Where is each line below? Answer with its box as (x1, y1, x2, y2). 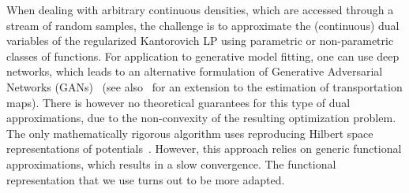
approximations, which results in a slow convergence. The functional (6, 155, 336, 172)
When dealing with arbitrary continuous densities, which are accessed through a (6, 2, 394, 17)
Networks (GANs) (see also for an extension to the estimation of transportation (6, 78, 403, 95)
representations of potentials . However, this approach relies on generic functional (6, 140, 402, 157)
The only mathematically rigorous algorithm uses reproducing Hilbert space (6, 124, 373, 141)
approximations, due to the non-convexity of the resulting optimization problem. (6, 109, 396, 126)
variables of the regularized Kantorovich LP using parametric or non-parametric (6, 32, 394, 49)
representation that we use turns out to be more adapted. (6, 171, 285, 187)
